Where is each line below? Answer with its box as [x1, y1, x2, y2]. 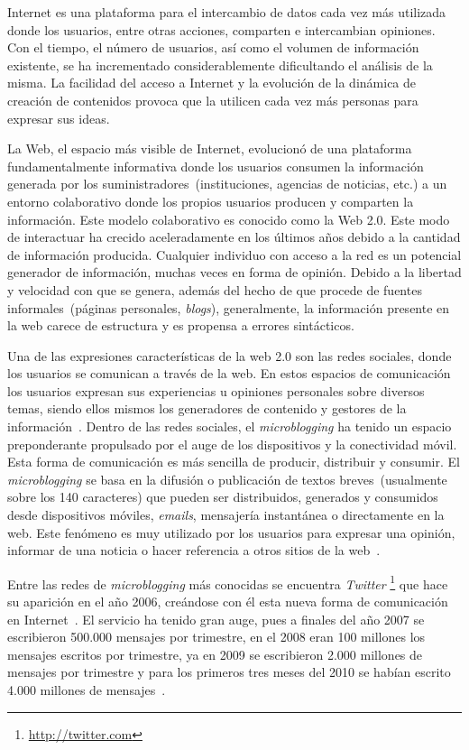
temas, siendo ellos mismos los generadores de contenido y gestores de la [7, 399, 407, 418]
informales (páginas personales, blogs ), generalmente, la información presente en [7, 298, 450, 317]
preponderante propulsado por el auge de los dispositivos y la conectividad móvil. [7, 434, 457, 453]
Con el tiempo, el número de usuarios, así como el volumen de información [7, 38, 419, 57]
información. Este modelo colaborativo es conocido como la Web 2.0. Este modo [7, 209, 450, 228]
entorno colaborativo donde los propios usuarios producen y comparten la [7, 191, 414, 210]
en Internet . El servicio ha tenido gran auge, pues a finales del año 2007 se [7, 609, 425, 628]
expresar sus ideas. [7, 108, 110, 127]
